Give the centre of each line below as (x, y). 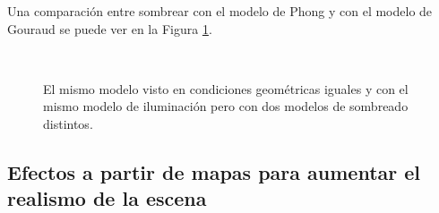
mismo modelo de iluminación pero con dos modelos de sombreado (226, 106)
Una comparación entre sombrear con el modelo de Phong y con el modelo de (220, 11)
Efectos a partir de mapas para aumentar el (214, 171)
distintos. (68, 123)
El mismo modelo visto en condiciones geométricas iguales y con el (226, 88)
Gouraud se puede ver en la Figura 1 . (110, 28)
